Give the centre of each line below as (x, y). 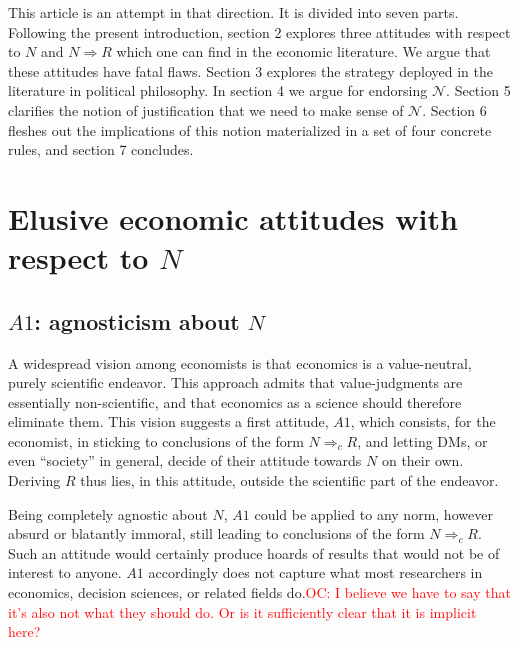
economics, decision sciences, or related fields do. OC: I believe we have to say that (259, 592)
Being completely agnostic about (108, 513)
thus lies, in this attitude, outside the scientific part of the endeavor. (289, 480)
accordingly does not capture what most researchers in (315, 572)
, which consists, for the (423, 421)
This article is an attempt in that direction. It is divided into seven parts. (233, 12)
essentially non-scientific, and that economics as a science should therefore (235, 401)
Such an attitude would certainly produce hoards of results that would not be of (254, 552)
